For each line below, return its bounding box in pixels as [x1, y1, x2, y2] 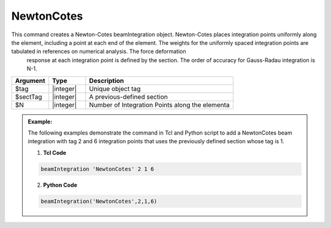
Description [89, 76, 124, 85]
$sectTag [15, 92, 42, 101]
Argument [15, 76, 45, 85]
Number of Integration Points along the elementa [89, 100, 230, 109]
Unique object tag [89, 84, 141, 93]
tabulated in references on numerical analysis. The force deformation [11, 48, 186, 55]
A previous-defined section [89, 92, 168, 101]
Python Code [43, 181, 78, 189]
